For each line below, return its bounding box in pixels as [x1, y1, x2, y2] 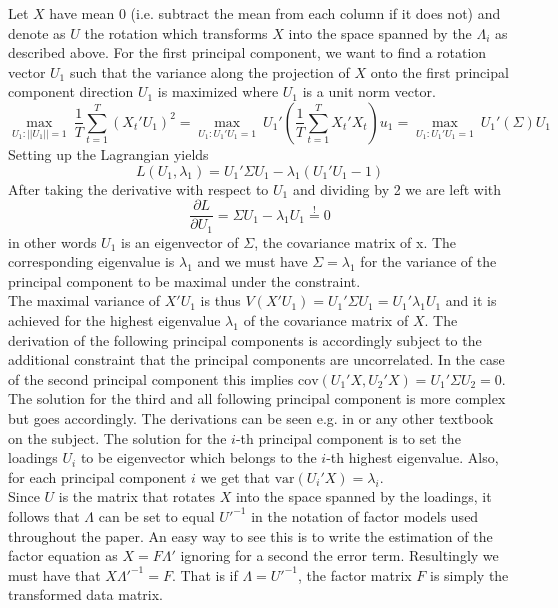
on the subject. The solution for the [8, 427, 227, 448]
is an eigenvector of [121, 231, 239, 252]
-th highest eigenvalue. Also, [326, 447, 499, 468]
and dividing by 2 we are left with [292, 178, 502, 199]
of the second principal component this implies [8, 368, 294, 389]
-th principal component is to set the [235, 427, 461, 448]
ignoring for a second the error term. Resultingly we [180, 545, 499, 566]
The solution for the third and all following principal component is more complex [8, 388, 506, 409]
